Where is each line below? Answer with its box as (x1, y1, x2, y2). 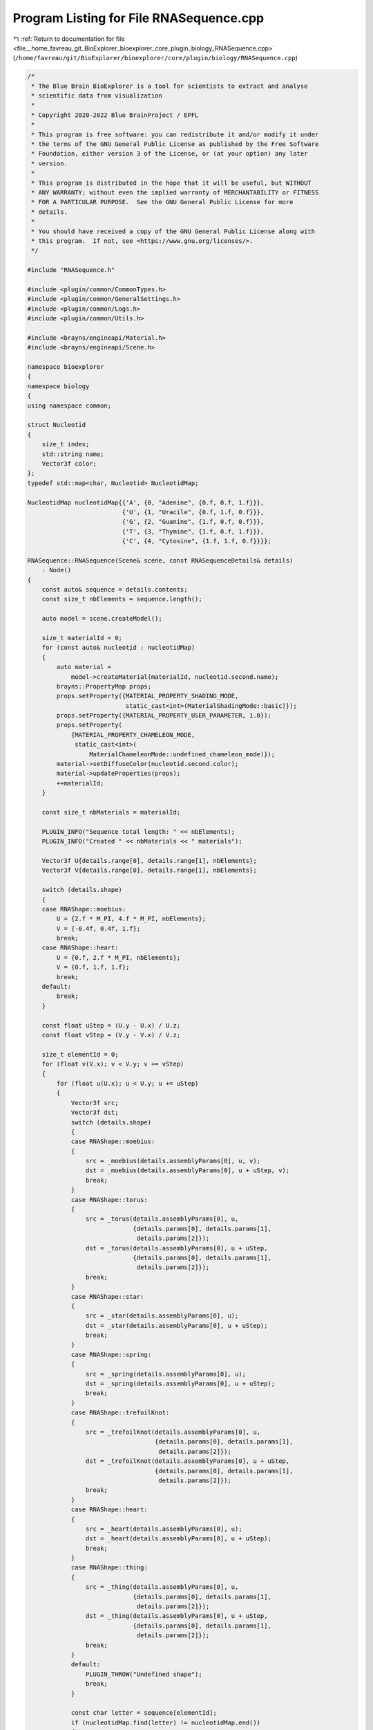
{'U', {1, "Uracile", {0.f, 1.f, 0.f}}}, (122, 508, 265, 516)
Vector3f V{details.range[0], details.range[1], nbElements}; (41, 866, 257, 875)
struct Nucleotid (27, 421, 86, 429)
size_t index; (41, 440, 90, 448)
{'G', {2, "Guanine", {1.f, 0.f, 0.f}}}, (122, 518, 265, 526)
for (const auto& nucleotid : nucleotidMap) (41, 644, 195, 652)
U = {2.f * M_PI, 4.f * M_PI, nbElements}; (56, 915, 207, 923)
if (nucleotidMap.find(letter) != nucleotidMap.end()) (70, 1718, 261, 1727)
